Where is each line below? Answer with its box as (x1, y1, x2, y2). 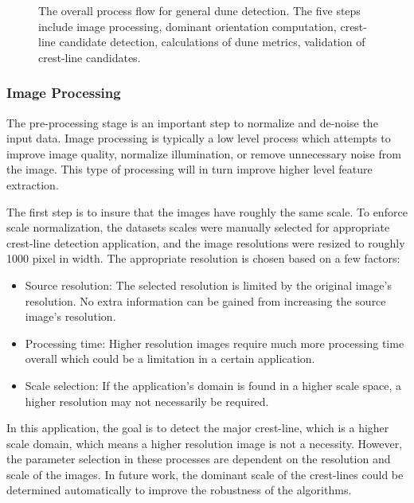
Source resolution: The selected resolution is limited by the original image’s (25, 276, 392, 293)
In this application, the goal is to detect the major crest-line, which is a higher (6, 419, 389, 436)
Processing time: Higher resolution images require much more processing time (25, 334, 404, 351)
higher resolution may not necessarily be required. (25, 392, 269, 409)
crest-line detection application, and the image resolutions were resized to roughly (6, 234, 405, 251)
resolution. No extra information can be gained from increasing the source (25, 292, 386, 309)
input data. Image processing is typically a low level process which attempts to (6, 130, 391, 146)
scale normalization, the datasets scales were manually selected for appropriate (6, 219, 390, 236)
